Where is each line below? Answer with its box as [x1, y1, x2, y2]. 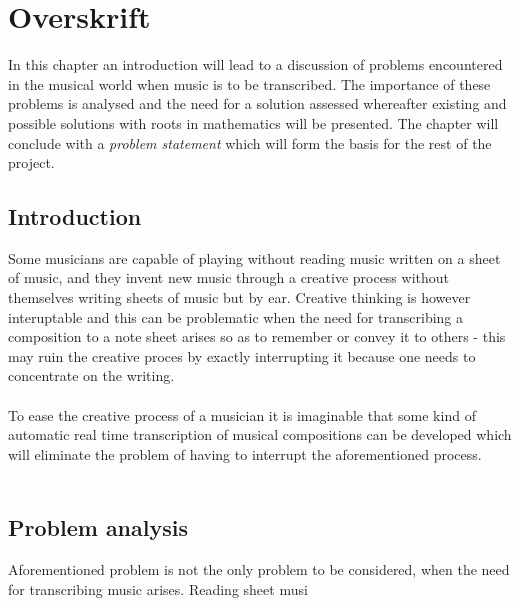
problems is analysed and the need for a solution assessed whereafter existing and [8, 93, 507, 114]
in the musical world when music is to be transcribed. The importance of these [8, 73, 491, 94]
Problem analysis [8, 512, 188, 543]
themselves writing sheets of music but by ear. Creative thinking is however [8, 287, 471, 308]
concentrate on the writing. [8, 365, 175, 386]
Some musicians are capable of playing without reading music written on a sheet [8, 247, 501, 268]
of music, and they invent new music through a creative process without [8, 267, 450, 288]
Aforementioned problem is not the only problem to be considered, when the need [8, 559, 510, 580]
